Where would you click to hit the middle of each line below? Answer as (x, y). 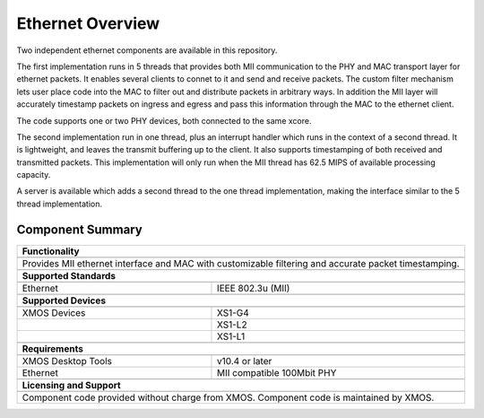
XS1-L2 (232, 325)
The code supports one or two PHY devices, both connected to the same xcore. (164, 120)
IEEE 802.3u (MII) (253, 288)
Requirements (53, 348)
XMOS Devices (54, 312)
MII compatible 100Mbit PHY (277, 372)
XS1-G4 (233, 312)
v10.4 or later (244, 361)
